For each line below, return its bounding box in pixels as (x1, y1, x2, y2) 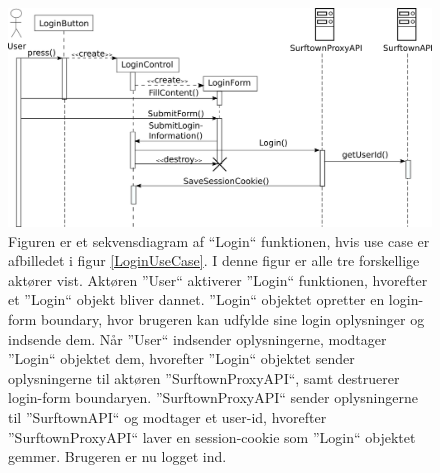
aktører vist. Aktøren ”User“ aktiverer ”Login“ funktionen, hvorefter (8, 269, 428, 290)
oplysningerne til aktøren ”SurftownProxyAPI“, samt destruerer (8, 367, 400, 388)
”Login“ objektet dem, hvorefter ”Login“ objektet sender (8, 348, 355, 369)
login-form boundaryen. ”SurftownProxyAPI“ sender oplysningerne (8, 387, 418, 408)
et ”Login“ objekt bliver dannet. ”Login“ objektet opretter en (8, 289, 385, 310)
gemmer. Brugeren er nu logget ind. (8, 446, 227, 467)
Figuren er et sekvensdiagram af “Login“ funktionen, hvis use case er (8, 230, 430, 251)
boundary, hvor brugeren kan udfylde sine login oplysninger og (41, 309, 425, 329)
